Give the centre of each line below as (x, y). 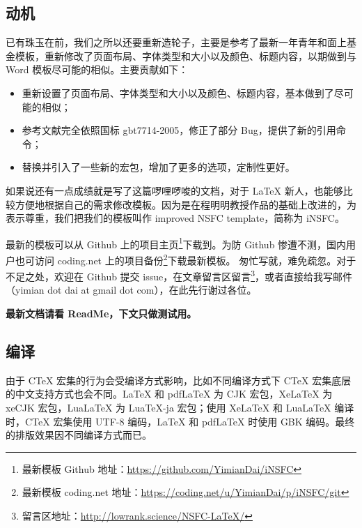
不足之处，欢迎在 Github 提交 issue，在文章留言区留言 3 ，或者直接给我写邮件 (179, 275)
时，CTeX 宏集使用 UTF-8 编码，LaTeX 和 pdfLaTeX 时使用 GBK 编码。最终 (180, 421)
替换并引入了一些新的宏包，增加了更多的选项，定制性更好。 (158, 167)
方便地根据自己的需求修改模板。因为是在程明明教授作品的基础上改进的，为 (186, 204)
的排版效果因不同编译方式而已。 (79, 435)
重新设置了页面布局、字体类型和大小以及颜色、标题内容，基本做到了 (178, 92)
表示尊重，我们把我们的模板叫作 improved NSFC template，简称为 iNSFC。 (175, 218)
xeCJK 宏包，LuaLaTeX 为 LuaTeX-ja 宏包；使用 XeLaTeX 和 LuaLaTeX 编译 (180, 408)
